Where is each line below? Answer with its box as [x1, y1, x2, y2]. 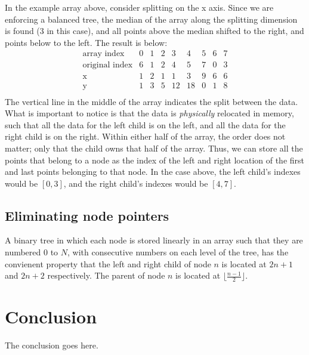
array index [82, 50, 125, 58]
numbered [5, 246, 41, 258]
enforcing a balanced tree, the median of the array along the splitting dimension [5, 13, 298, 25]
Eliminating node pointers [5, 206, 169, 224]
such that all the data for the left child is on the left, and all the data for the [5, 118, 286, 131]
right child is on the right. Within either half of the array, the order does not [5, 130, 286, 143]
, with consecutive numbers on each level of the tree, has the [67, 246, 289, 258]
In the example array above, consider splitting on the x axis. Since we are [5, 1, 274, 13]
